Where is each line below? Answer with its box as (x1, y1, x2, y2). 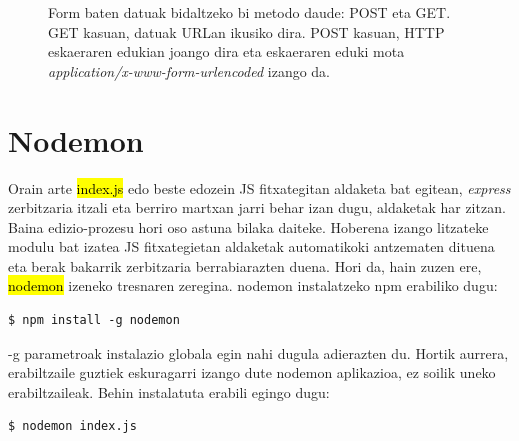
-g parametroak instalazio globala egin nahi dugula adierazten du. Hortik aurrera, (8, 342, 509, 363)
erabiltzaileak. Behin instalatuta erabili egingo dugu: (8, 381, 330, 402)
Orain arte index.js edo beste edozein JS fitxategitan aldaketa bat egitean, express (8, 177, 511, 198)
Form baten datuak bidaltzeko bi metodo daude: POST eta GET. (48, 2, 451, 22)
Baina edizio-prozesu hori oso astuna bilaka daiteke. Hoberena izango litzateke (8, 216, 489, 237)
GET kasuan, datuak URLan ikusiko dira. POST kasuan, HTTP (48, 21, 445, 42)
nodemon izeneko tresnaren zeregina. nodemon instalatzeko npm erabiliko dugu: (8, 275, 498, 296)
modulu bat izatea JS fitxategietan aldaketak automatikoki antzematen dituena (8, 236, 495, 257)
